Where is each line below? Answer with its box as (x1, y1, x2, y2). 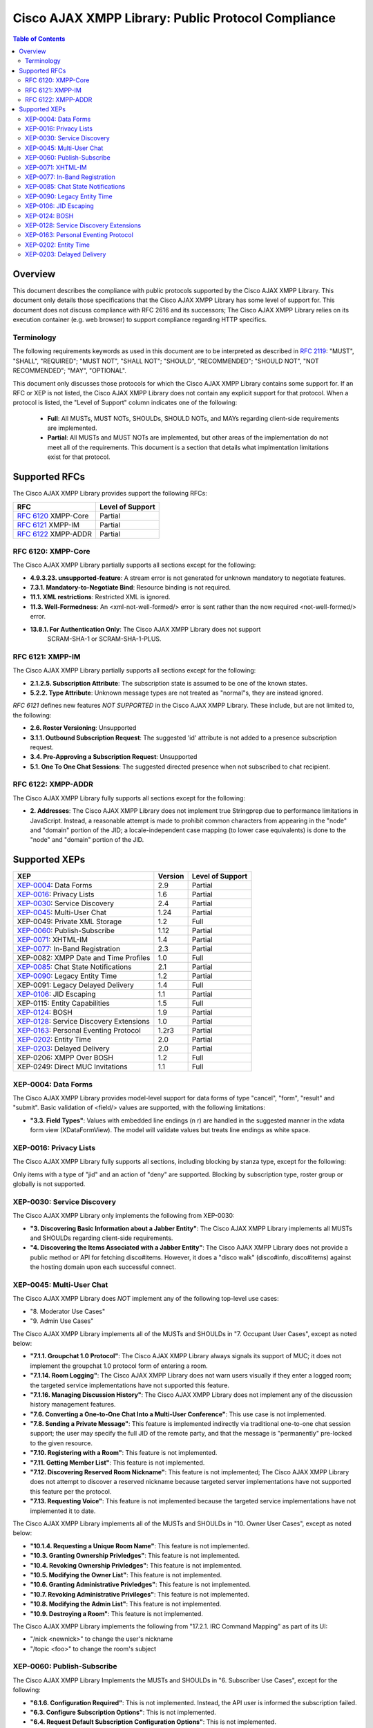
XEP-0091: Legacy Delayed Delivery (17, 980, 135, 990)
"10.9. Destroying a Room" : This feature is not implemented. (30, 1609, 204, 1617)
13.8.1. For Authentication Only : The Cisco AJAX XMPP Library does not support (30, 625, 261, 633)
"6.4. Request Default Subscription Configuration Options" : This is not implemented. (30, 1718, 276, 1726)
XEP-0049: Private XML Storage (17, 917, 122, 926)
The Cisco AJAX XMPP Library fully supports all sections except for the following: (12, 793, 245, 802)
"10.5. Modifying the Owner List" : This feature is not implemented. (30, 1570, 222, 1579)
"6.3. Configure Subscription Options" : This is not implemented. (30, 1708, 217, 1716)
